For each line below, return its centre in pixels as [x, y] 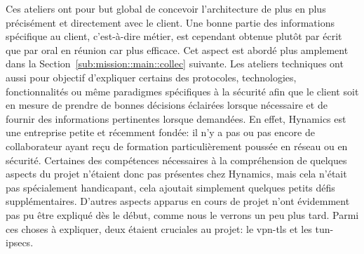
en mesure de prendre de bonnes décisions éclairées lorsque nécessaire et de [167, 105]
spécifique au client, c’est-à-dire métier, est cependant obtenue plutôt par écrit [174, 36]
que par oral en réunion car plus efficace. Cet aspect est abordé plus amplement [177, 49]
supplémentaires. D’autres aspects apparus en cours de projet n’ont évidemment [178, 201]
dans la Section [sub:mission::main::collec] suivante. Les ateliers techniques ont [175, 63]
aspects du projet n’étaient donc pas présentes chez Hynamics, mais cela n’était [176, 174]
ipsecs [18, 242]
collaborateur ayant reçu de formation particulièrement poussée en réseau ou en [177, 146]
